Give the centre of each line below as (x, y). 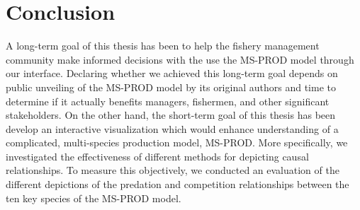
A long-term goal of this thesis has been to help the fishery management (163, 46)
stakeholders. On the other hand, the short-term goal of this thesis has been (171, 115)
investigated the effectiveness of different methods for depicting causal (157, 156)
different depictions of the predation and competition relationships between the (178, 184)
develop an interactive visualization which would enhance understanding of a (172, 128)
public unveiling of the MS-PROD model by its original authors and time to (171, 87)
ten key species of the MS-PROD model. (94, 198)
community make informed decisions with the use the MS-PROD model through (180, 59)
